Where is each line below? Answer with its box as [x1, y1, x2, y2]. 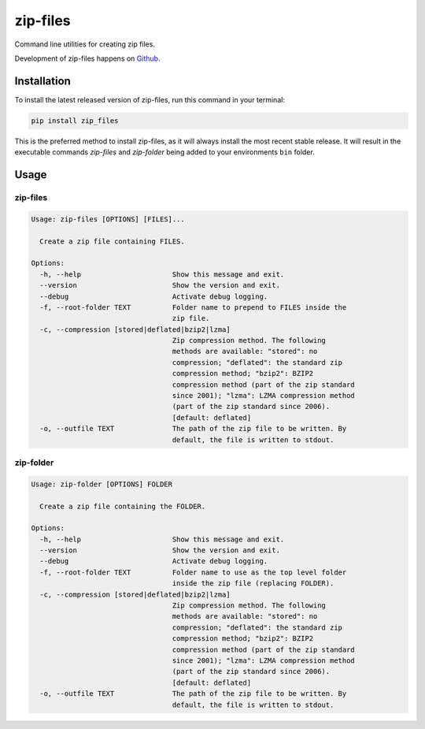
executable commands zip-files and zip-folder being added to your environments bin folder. [14, 147, 315, 157]
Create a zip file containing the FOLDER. [39, 501, 206, 511]
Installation [14, 74, 71, 87]
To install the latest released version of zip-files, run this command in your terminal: [14, 95, 285, 104]
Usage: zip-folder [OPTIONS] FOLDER [31, 479, 173, 489]
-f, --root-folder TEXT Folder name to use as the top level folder [39, 567, 347, 577]
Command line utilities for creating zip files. [14, 39, 155, 49]
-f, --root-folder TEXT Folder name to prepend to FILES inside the [39, 303, 347, 311]
